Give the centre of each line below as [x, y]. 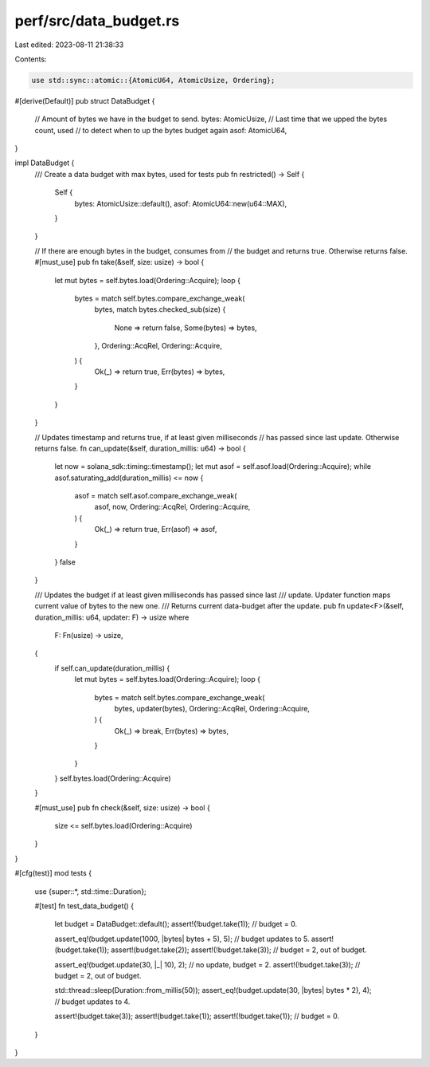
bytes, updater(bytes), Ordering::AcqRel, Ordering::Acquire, [212, 708]
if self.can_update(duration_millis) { [112, 668]
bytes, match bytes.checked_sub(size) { [160, 309]
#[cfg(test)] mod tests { [53, 873]
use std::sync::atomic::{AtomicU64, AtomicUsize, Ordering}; [153, 80]
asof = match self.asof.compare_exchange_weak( [156, 496]
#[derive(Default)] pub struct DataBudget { [85, 100]
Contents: [31, 59]
